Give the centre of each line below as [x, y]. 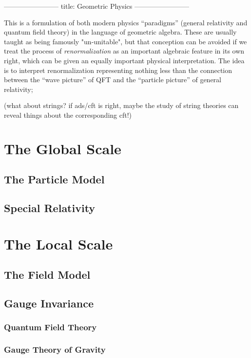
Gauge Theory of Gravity [55, 349]
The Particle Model [54, 179]
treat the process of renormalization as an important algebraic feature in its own [124, 51]
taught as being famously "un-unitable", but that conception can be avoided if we [125, 41]
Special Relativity [50, 208]
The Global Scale [63, 148]
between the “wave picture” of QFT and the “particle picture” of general [113, 80]
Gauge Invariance [49, 303]
